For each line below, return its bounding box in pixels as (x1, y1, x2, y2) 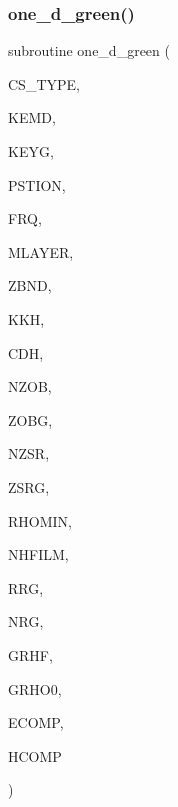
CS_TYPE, (8, 73, 80, 94)
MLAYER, (8, 241, 74, 262)
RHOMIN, (8, 510, 72, 531)
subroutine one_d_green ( (8, 40, 170, 61)
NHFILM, (8, 544, 69, 565)
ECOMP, (8, 712, 64, 733)
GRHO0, (8, 678, 62, 699)
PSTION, (8, 174, 66, 195)
